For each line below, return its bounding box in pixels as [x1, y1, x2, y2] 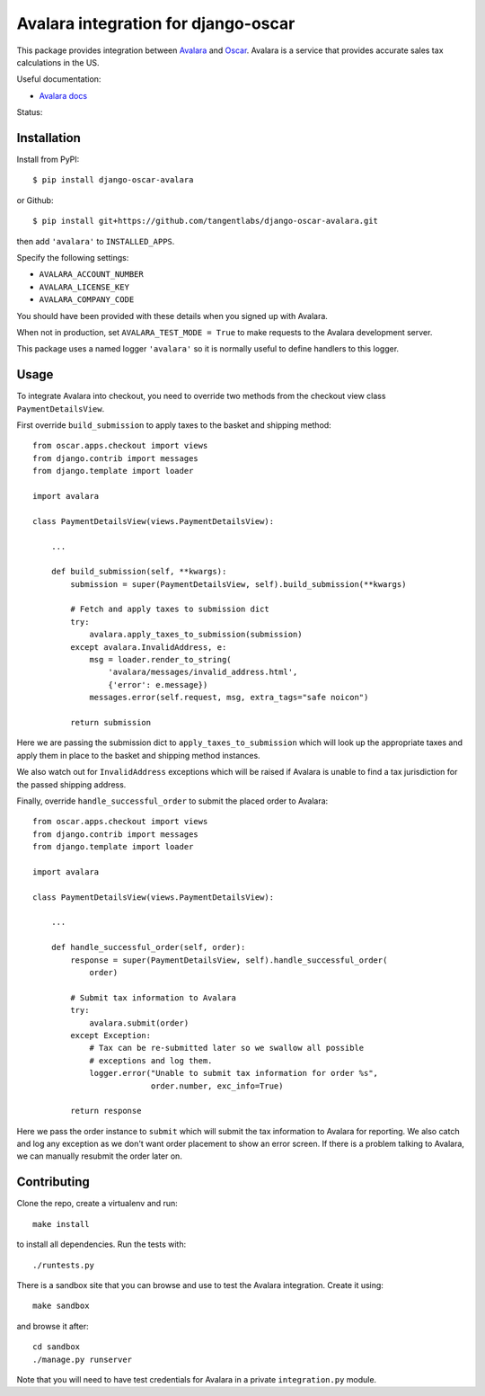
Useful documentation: [16, 74, 101, 84]
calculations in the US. [16, 57, 100, 67]
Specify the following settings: [16, 252, 129, 262]
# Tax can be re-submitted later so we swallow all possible [89, 1043, 365, 1054]
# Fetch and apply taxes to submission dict [70, 604, 269, 615]
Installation [16, 130, 81, 146]
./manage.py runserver [32, 1354, 133, 1365]
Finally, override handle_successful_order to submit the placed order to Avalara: [16, 796, 329, 806]
